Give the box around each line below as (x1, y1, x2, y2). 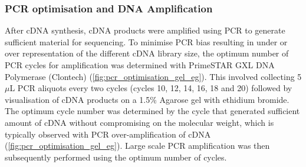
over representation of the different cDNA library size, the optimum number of (5, 47, 289, 59)
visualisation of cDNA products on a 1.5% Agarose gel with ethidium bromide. (5, 93, 289, 105)
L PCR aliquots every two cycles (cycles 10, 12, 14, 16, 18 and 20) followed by (9, 82, 292, 94)
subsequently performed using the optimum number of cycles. (5, 151, 227, 163)
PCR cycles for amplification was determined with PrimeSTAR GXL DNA (5, 59, 275, 71)
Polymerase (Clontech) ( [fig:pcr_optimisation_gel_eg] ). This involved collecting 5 (5, 70, 302, 82)
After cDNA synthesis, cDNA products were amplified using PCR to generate (5, 24, 285, 36)
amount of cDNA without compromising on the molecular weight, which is (5, 116, 274, 128)
